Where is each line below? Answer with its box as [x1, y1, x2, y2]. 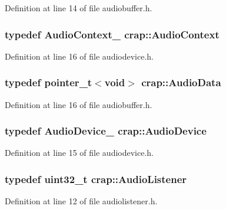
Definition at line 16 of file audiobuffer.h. [5, 98, 152, 110]
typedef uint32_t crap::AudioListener [5, 171, 187, 186]
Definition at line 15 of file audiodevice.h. [5, 146, 154, 159]
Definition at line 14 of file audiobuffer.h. [5, 2, 152, 14]
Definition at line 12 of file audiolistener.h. [5, 195, 158, 207]
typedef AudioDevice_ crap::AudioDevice [5, 123, 207, 138]
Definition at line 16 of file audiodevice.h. [5, 50, 154, 62]
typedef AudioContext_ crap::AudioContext [5, 27, 220, 41]
